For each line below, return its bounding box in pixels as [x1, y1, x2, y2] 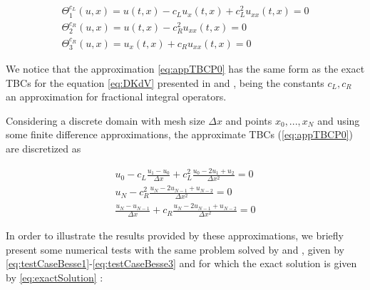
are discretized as [6, 140, 81, 155]
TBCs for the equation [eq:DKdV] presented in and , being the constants [6, 75, 324, 90]
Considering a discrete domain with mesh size [6, 113, 205, 128]
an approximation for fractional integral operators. [6, 89, 227, 104]
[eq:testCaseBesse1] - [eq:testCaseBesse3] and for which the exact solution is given [6, 256, 357, 271]
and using [317, 113, 360, 128]
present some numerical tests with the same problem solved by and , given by [6, 242, 344, 257]
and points [225, 113, 272, 128]
